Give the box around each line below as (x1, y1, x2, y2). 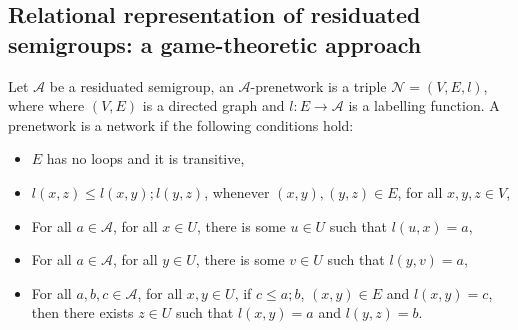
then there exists (31, 302, 134, 323)
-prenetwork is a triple (250, 75, 387, 96)
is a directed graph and (142, 95, 285, 116)
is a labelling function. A (348, 95, 500, 116)
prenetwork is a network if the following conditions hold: (8, 114, 354, 135)
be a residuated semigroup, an (49, 75, 234, 96)
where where (8, 95, 85, 116)
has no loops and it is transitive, (46, 148, 245, 169)
